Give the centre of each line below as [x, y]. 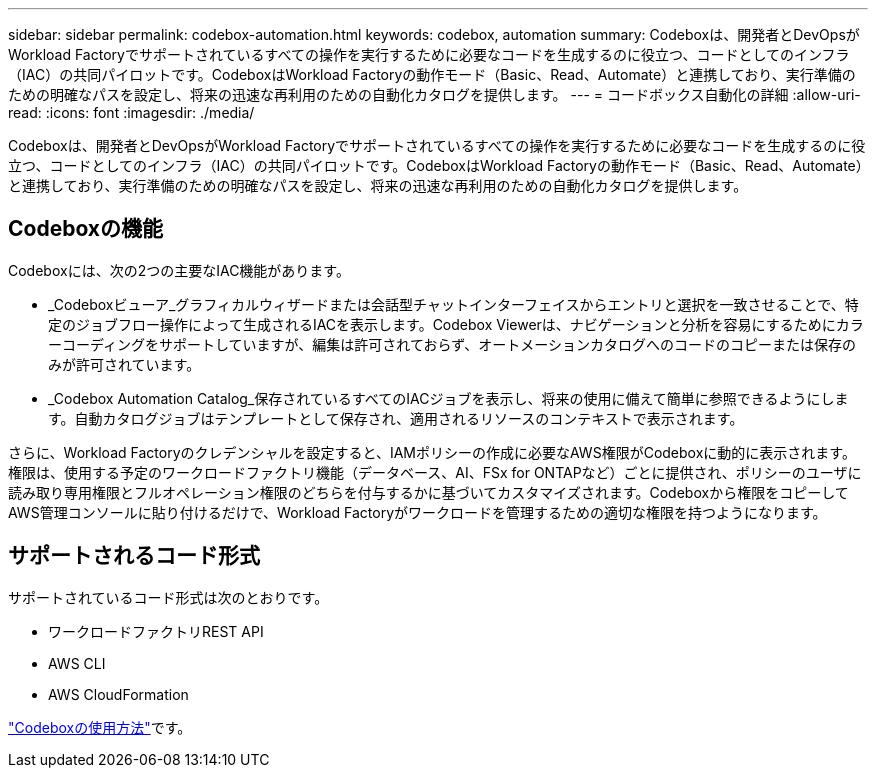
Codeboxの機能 [86, 229]
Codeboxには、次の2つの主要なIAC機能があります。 [179, 270]
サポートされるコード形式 [134, 556]
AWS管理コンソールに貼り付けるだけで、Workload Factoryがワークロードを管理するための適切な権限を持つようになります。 [417, 512]
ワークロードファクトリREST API [156, 631]
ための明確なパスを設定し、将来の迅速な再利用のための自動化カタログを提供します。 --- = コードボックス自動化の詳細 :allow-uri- [434, 94]
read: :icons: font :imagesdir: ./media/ [131, 112]
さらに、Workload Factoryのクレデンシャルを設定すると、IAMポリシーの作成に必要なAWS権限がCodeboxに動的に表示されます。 [432, 452]
